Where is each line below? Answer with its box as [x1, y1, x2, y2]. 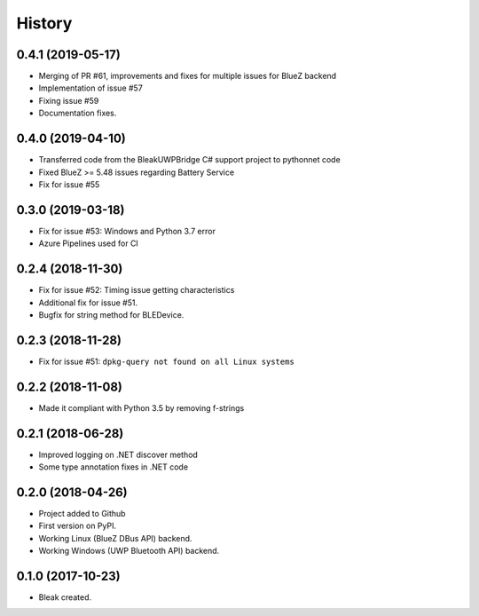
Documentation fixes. [38, 107, 117, 119]
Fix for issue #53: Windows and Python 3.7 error [38, 225, 216, 236]
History [16, 13, 73, 33]
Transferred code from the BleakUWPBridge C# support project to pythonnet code [38, 154, 341, 165]
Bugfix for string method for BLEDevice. [38, 309, 185, 320]
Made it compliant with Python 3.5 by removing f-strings [38, 402, 245, 413]
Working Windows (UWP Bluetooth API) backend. [38, 546, 220, 557]
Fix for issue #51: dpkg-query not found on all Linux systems [38, 356, 294, 367]
